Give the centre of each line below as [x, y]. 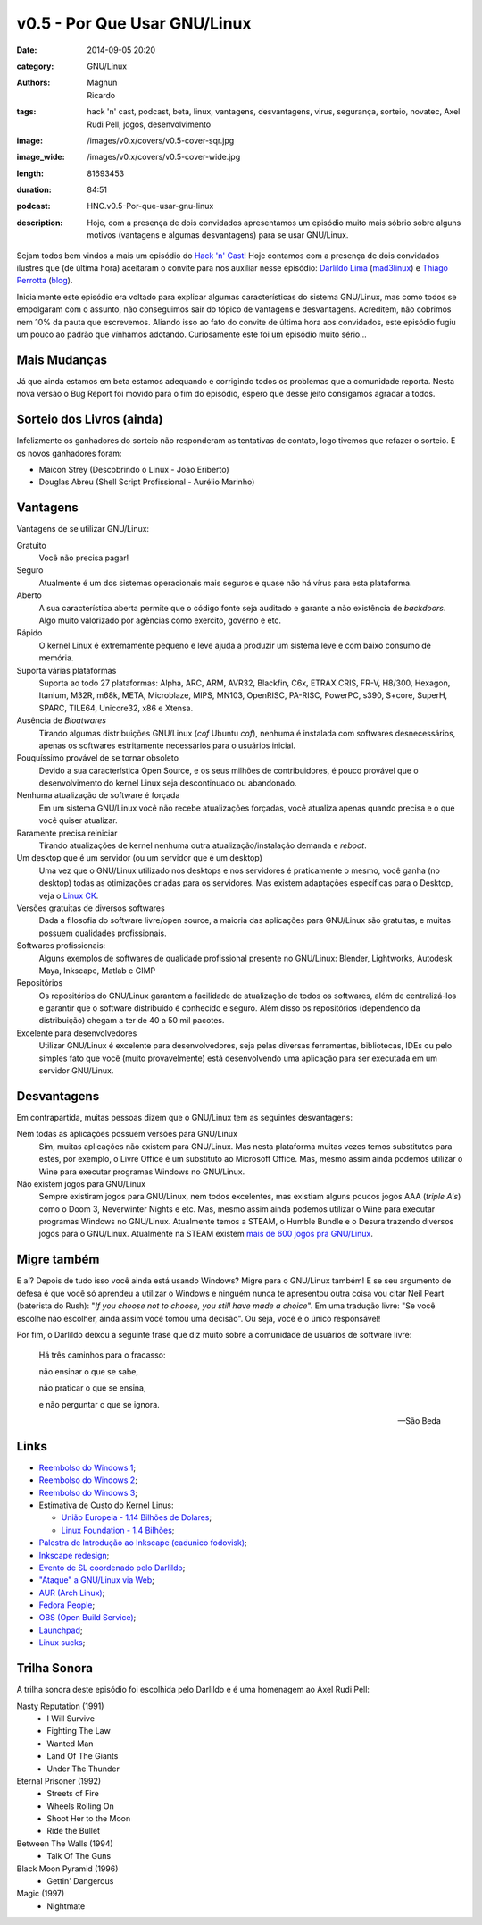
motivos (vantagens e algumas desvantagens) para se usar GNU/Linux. [218, 235]
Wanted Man [70, 1744]
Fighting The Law [79, 1731]
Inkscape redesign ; [74, 1555]
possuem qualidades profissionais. [103, 933]
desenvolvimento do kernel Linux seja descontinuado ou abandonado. [168, 783]
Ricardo [101, 95]
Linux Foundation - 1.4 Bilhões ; [118, 1530]
